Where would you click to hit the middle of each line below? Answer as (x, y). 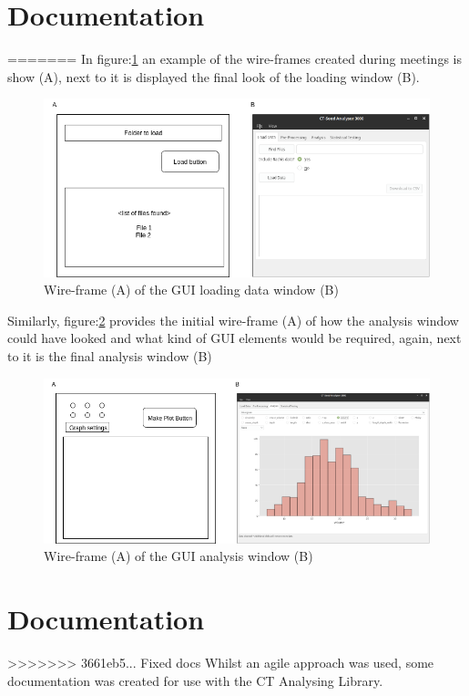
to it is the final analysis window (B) (110, 356)
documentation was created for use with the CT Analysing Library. (195, 680)
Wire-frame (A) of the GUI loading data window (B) (191, 290)
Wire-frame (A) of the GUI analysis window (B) (178, 556)
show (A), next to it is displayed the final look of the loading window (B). (214, 76)
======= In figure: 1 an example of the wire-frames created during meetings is (234, 59)
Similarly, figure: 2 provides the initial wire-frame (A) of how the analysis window (233, 320)
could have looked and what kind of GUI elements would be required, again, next (234, 338)
